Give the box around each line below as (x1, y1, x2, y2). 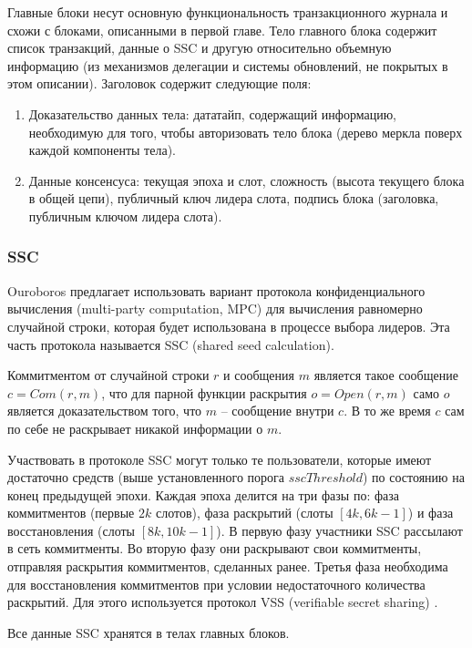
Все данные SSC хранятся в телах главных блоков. (7, 622, 290, 642)
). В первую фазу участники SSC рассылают (216, 520, 463, 540)
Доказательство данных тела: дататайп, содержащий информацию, (28, 104, 396, 123)
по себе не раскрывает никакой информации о (7, 418, 263, 437)
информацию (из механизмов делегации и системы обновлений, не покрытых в (7, 56, 448, 75)
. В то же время (344, 401, 431, 420)
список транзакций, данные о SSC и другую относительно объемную (7, 38, 392, 57)
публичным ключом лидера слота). (28, 206, 222, 225)
